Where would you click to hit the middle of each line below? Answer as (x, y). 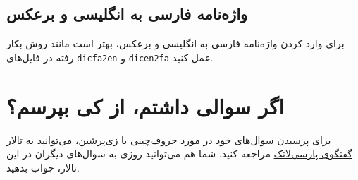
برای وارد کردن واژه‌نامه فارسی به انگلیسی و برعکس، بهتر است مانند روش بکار (175, 43)
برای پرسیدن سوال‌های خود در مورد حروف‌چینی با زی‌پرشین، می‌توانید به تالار (169, 139)
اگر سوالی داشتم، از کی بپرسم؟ (146, 106)
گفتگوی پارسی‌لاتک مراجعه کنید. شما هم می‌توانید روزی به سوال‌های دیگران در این (179, 154)
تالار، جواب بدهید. (43, 167)
